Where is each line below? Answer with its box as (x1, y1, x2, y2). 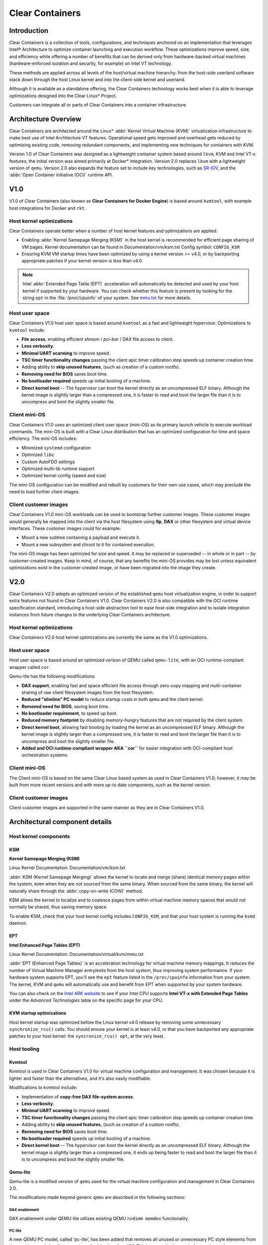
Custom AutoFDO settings (21, 459, 75, 465)
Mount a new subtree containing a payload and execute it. (21, 534, 140, 540)
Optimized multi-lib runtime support (21, 466, 95, 472)
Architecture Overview (9, 115, 81, 123)
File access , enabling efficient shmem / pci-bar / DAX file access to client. (21, 336, 174, 342)
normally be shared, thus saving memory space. (9, 904, 108, 910)
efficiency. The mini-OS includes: (9, 436, 77, 442)
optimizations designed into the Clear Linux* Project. (9, 93, 117, 99)
